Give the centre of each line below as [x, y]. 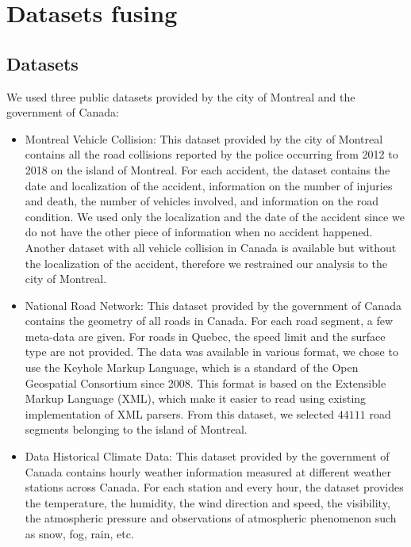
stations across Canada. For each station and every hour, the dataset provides [214, 487]
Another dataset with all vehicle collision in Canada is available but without [211, 247]
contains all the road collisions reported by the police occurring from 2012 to [211, 154]
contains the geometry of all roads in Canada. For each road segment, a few [209, 321]
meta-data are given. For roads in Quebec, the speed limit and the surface [205, 336]
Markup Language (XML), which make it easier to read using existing [196, 398]
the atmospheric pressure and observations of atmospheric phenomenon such [211, 518]
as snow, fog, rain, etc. [79, 534]
